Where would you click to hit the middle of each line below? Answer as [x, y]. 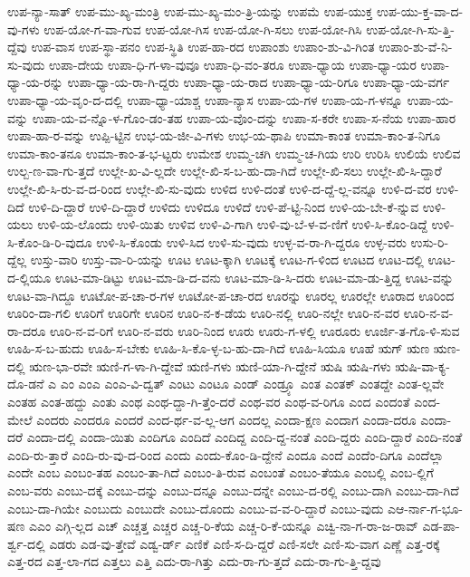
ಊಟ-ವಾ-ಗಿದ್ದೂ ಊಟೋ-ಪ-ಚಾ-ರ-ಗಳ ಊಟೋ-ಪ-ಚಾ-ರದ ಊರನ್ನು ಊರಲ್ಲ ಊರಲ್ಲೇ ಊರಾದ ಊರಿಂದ [231, 295]
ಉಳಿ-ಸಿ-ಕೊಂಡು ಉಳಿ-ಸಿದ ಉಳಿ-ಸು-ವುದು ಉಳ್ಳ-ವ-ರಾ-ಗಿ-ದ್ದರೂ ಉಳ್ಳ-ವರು [251, 241]
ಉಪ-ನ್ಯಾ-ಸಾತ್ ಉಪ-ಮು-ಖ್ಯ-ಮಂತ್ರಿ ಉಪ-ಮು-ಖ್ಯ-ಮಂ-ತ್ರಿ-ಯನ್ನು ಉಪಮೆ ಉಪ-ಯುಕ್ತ [190, 11]
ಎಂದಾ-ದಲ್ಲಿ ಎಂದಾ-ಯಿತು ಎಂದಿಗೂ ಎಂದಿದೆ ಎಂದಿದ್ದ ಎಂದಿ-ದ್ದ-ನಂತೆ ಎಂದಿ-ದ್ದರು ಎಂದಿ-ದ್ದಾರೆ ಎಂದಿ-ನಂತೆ [245, 437]
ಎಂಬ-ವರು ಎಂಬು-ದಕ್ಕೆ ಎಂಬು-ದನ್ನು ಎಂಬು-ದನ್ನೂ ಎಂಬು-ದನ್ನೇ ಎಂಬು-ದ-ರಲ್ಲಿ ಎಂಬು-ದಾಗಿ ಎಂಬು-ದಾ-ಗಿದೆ [233, 490]
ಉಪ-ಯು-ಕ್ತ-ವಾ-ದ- [420, 11]
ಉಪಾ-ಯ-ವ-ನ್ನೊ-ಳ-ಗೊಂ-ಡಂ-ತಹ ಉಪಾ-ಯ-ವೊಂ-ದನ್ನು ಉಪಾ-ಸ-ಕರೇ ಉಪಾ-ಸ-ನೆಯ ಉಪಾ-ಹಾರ [244, 117]
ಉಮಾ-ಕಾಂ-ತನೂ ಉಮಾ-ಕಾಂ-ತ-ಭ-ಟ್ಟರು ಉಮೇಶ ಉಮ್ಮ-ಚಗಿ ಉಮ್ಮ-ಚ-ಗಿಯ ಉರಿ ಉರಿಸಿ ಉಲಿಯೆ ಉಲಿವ [234, 153]
